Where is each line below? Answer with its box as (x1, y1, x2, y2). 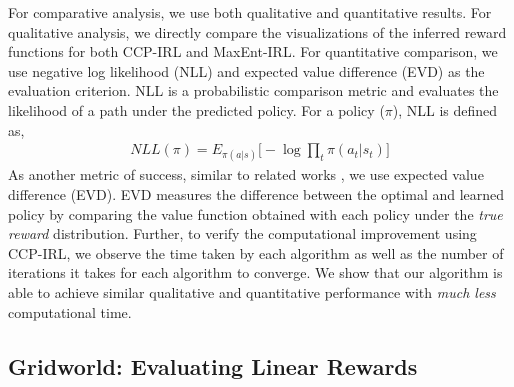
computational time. (8, 301, 132, 322)
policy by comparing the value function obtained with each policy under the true (8, 203, 503, 224)
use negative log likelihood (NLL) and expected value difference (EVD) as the (8, 60, 485, 81)
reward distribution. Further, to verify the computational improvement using (8, 223, 477, 244)
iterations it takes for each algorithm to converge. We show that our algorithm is (8, 262, 503, 283)
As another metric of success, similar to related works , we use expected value (8, 164, 484, 185)
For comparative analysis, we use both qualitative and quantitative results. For (8, 2, 492, 22)
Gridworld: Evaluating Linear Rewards (8, 350, 418, 381)
